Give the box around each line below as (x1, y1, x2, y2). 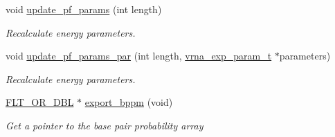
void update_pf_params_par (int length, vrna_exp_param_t (6, 48, 272, 63)
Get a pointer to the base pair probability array (6, 118, 203, 132)
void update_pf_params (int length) (6, 2, 162, 16)
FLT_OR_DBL (6, 95, 74, 109)
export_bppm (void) (84, 95, 173, 109)
